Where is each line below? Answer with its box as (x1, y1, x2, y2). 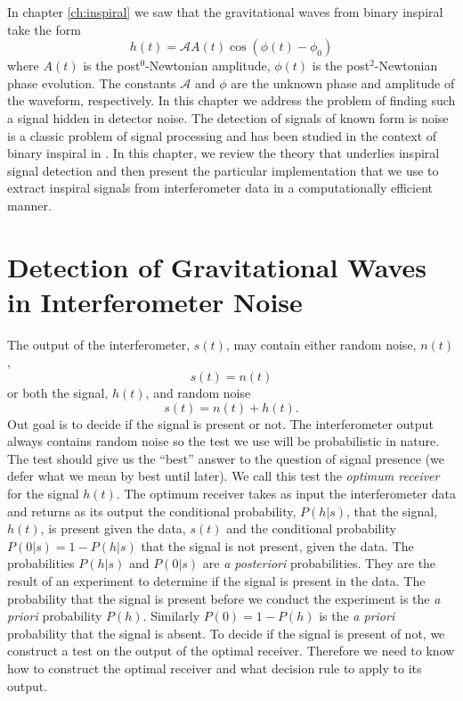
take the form (7, 20, 81, 38)
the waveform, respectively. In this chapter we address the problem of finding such (7, 91, 456, 110)
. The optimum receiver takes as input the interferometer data (116, 484, 456, 502)
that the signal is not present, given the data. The (141, 536, 414, 555)
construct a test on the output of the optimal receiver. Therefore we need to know (7, 641, 455, 660)
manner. (7, 195, 52, 214)
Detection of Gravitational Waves (7, 248, 426, 285)
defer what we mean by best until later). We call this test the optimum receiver (7, 466, 440, 485)
